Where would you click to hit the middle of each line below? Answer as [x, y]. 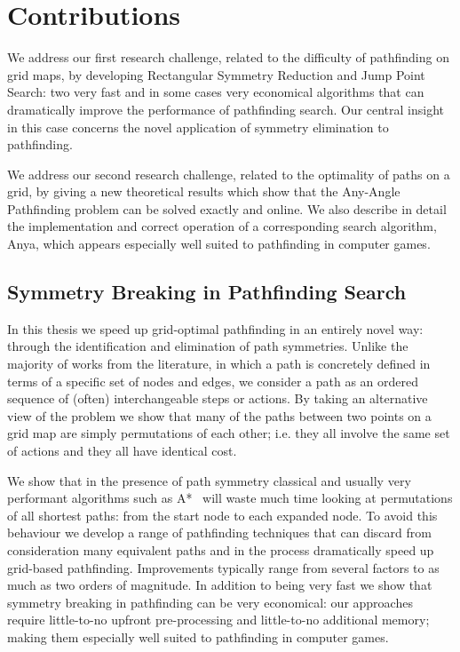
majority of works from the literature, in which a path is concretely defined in [219, 364]
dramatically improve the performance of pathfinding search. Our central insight [226, 109]
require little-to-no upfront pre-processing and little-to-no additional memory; [218, 620]
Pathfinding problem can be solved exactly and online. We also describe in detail [227, 208]
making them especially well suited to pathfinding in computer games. [198, 636]
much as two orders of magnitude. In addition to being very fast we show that [220, 585]
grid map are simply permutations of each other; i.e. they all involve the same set [229, 433]
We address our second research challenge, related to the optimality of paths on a [229, 174]
